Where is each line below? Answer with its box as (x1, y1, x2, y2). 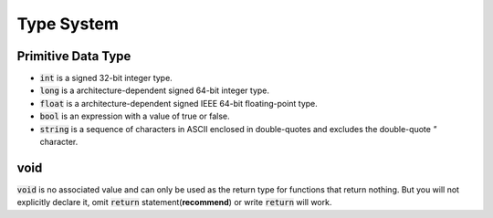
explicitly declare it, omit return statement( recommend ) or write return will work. (16, 197, 332, 208)
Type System (16, 14, 119, 34)
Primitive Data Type (16, 48, 131, 64)
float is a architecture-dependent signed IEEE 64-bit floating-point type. (39, 98, 319, 109)
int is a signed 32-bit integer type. (39, 73, 173, 84)
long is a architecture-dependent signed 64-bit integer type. (39, 85, 269, 96)
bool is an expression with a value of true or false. (39, 110, 230, 122)
